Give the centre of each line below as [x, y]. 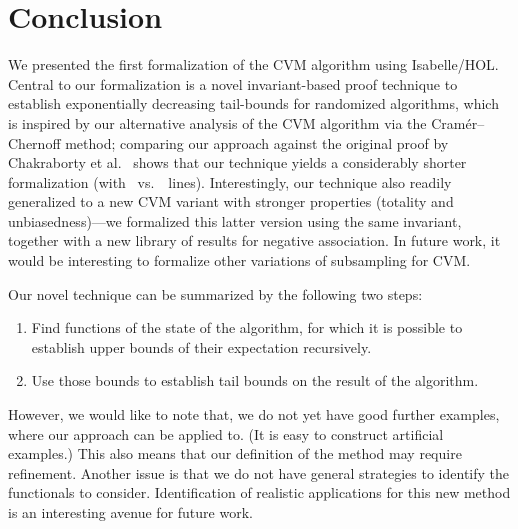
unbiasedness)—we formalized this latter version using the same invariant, [235, 220]
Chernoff [34, 142]
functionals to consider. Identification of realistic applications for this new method [259, 492]
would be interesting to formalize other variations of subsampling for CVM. [239, 260]
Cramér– [458, 122]
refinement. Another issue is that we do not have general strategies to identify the [259, 472]
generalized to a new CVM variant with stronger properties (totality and [231, 201]
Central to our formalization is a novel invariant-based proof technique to [233, 83]
